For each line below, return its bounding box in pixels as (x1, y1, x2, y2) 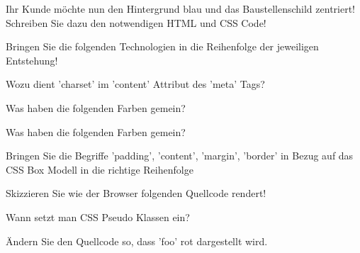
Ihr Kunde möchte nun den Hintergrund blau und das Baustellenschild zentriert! (6, 1, 356, 16)
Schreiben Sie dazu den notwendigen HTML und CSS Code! (6, 15, 266, 30)
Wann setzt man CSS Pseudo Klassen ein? (6, 209, 190, 224)
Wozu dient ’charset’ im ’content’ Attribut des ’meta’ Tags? (6, 77, 265, 91)
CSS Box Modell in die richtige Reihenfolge (6, 162, 193, 176)
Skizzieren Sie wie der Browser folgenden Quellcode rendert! (6, 186, 266, 201)
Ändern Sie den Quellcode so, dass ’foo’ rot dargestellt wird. (6, 233, 268, 248)
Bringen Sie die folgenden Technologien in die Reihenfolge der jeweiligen (6, 39, 319, 54)
